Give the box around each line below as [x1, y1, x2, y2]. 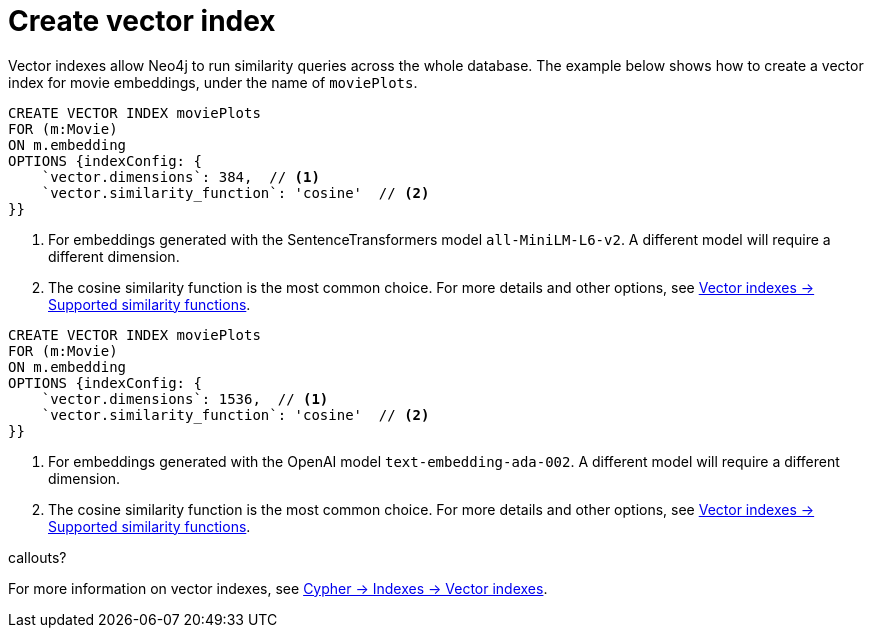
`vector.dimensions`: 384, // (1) [41, 168, 320, 185]
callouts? [8, 548, 67, 566]
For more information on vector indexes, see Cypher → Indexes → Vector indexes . [8, 579, 548, 597]
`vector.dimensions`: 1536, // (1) [41, 390, 329, 407]
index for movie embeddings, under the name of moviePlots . [8, 73, 418, 91]
